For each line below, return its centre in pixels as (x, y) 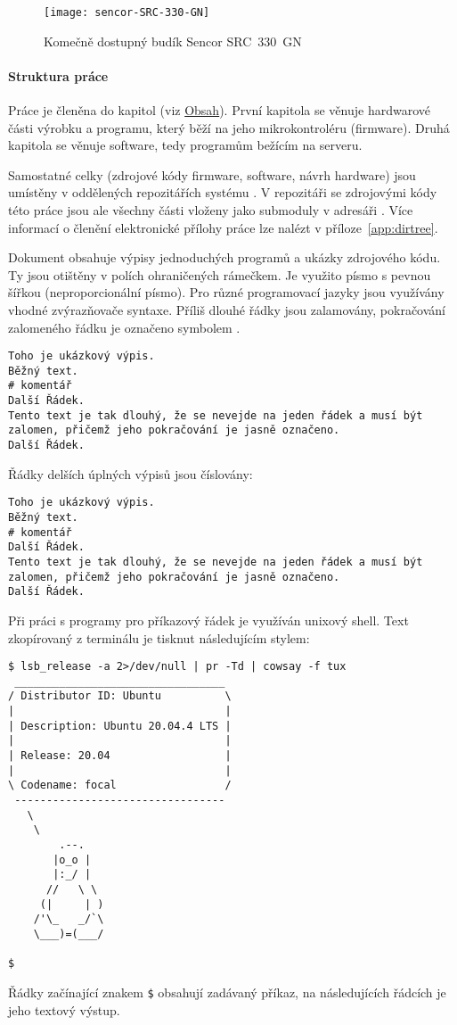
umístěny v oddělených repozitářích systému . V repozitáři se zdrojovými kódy (223, 192)
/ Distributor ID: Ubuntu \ (120, 696)
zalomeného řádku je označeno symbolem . (124, 327)
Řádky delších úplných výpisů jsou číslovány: (131, 473)
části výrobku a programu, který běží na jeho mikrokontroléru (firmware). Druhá (229, 127)
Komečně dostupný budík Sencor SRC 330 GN (173, 41)
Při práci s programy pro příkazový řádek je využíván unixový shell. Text (208, 620)
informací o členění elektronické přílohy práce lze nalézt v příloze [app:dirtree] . (223, 227)
